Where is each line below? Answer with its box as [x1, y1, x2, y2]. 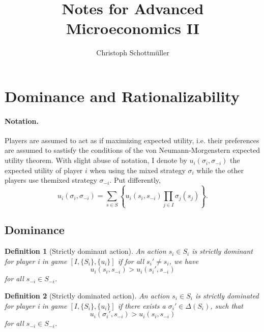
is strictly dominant [192, 246, 253, 256]
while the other [196, 164, 244, 175]
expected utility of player [5, 164, 83, 175]
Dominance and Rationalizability [5, 85, 240, 106]
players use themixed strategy [5, 175, 97, 185]
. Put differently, [109, 175, 161, 185]
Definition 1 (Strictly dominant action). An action [5, 246, 166, 256]
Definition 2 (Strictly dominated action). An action [5, 290, 170, 301]
